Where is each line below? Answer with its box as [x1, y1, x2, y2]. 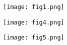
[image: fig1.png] [3, 3, 64, 10]
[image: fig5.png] [3, 34, 64, 41]
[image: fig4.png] [3, 18, 64, 26]
